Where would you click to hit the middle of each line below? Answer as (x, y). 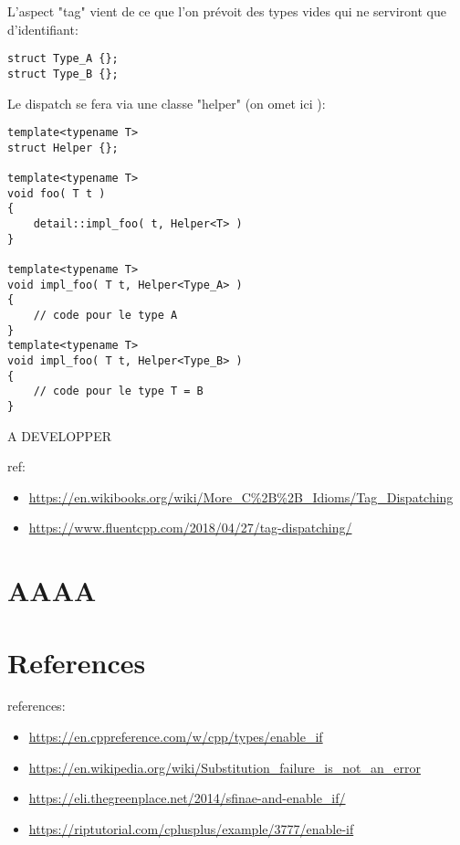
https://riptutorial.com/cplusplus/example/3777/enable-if (191, 828)
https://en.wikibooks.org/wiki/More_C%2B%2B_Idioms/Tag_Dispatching (241, 496)
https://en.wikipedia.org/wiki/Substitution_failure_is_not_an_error (225, 767)
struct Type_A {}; (63, 59)
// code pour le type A (105, 315)
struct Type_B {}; (63, 74)
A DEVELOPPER (59, 435)
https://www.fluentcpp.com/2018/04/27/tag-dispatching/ (190, 528)
